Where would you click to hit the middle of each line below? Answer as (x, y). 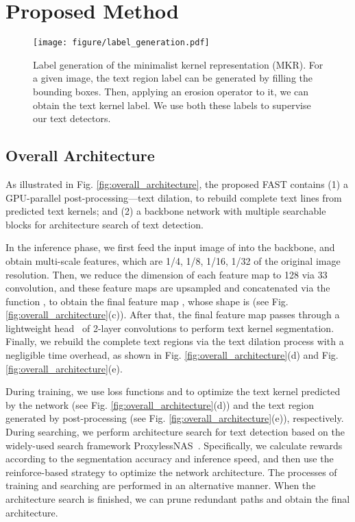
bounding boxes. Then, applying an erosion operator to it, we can (171, 91)
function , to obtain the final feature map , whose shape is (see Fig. (147, 301)
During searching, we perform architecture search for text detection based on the (175, 432)
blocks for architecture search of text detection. (105, 224)
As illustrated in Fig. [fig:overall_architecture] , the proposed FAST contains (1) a (177, 183)
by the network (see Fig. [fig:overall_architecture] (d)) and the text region (160, 404)
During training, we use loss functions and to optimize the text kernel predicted (173, 391)
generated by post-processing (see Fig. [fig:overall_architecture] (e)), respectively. (175, 418)
